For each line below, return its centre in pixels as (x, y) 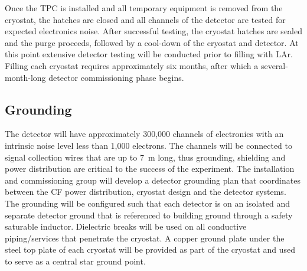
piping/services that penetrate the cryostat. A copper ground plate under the (145, 238)
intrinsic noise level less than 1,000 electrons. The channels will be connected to (148, 145)
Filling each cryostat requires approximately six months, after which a (132, 65)
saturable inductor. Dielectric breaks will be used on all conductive (126, 226)
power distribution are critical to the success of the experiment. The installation (150, 169)
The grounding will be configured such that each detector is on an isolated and (147, 203)
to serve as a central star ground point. (75, 261)
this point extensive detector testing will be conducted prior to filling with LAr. (149, 54)
